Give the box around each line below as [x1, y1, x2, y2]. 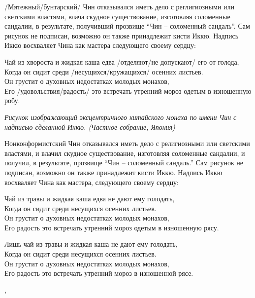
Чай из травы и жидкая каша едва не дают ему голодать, [4, 193, 175, 204]
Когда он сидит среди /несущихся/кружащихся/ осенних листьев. [4, 66, 203, 76]
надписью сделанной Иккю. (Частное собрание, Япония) [4, 121, 175, 132]
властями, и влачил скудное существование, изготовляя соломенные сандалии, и [4, 148, 245, 158]
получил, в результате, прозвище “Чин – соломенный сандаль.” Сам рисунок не [4, 157, 244, 168]
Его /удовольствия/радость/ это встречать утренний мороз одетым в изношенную [4, 85, 252, 96]
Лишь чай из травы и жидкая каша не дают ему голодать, [4, 239, 178, 249]
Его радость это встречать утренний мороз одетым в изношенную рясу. [4, 222, 219, 232]
